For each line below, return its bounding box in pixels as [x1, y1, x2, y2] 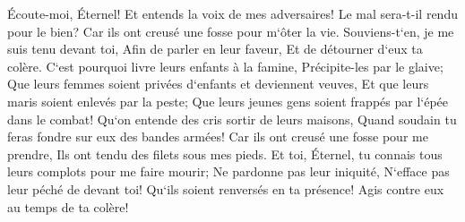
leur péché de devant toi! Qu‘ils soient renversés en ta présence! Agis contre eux [7, 179, 444, 198]
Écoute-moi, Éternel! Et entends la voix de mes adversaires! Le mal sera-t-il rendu [7, 4, 458, 22]
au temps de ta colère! [7, 197, 129, 216]
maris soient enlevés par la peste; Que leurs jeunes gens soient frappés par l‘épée [7, 91, 448, 110]
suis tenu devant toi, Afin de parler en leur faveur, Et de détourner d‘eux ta [7, 39, 423, 58]
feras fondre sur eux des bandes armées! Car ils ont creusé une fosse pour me [7, 127, 428, 146]
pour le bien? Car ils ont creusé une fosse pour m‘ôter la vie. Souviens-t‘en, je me [7, 21, 454, 40]
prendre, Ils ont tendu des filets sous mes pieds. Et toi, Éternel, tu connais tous [7, 144, 443, 163]
